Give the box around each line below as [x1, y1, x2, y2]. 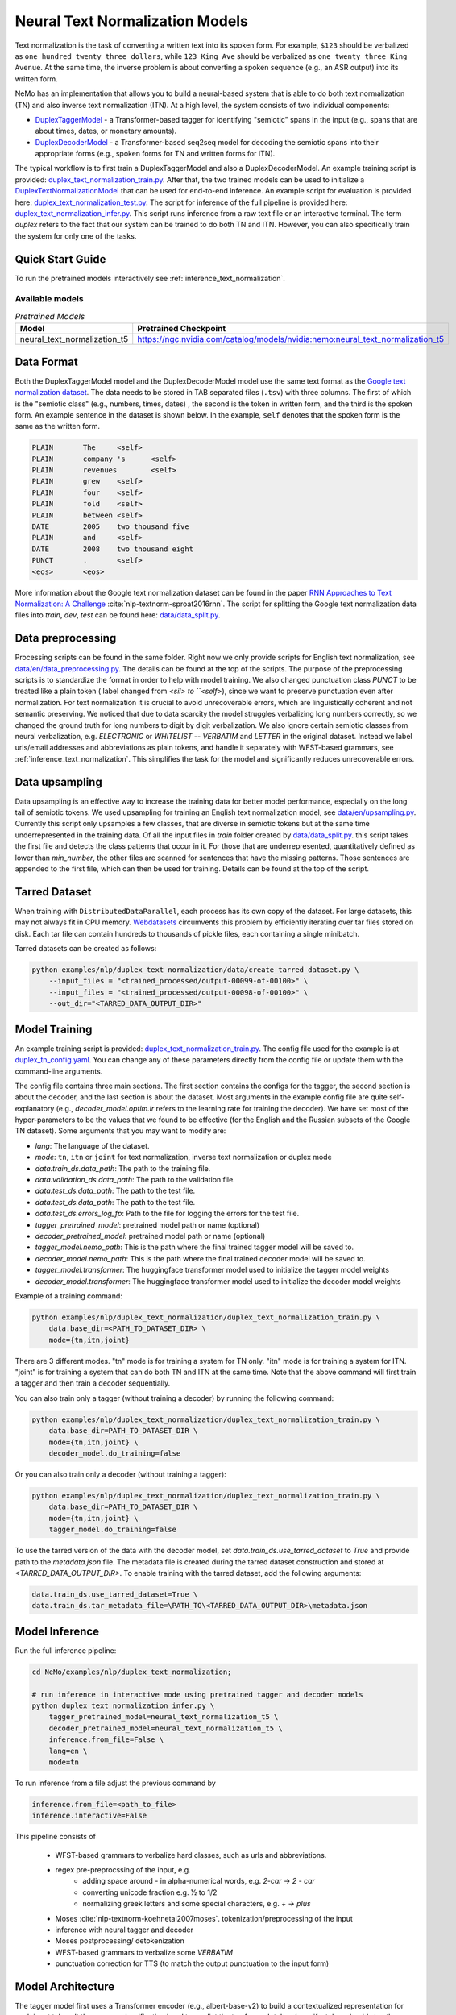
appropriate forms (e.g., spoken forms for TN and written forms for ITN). [35, 149, 276, 159]
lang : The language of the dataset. [35, 1140, 150, 1150]
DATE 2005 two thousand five [31, 522, 189, 531]
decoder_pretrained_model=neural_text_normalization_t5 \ [48, 1723, 283, 1733]
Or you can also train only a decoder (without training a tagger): [15, 1469, 227, 1479]
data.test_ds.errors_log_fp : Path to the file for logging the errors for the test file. [35, 1209, 300, 1219]
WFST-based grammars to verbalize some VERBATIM [55, 1947, 234, 1957]
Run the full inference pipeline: [15, 1645, 117, 1656]
